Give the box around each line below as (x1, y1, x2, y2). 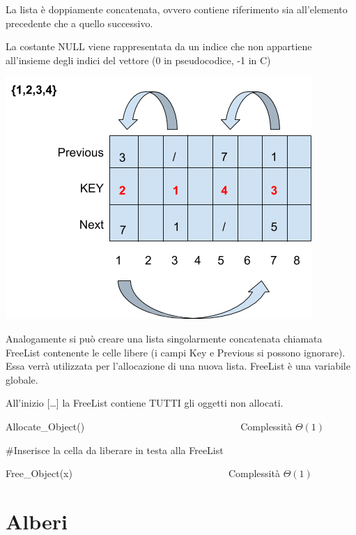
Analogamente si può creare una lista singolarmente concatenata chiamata (6, 331, 323, 345)
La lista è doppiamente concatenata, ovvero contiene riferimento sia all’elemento (6, 2, 348, 16)
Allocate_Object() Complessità (6, 419, 293, 433)
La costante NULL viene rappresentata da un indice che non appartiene (6, 39, 312, 54)
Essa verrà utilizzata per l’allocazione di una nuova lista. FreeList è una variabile (6, 359, 350, 373)
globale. (6, 372, 38, 386)
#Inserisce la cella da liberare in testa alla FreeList (6, 442, 224, 457)
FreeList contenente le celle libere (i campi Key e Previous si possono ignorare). (6, 345, 346, 359)
